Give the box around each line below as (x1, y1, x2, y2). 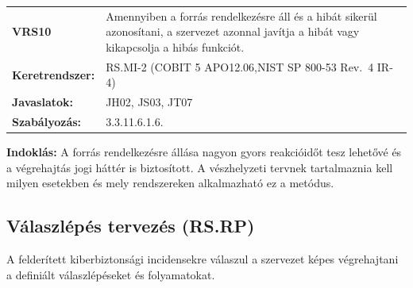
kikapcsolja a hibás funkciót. (106, 38, 245, 55)
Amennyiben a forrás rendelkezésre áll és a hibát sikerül (106, 7, 377, 24)
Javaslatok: (12, 94, 74, 110)
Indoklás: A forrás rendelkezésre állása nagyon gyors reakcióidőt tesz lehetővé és (6, 144, 402, 160)
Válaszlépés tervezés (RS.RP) (6, 213, 255, 238)
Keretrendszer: (12, 66, 95, 83)
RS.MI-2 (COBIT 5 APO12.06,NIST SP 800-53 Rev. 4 (106, 58, 374, 75)
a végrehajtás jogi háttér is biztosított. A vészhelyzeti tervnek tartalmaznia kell (6, 159, 393, 175)
